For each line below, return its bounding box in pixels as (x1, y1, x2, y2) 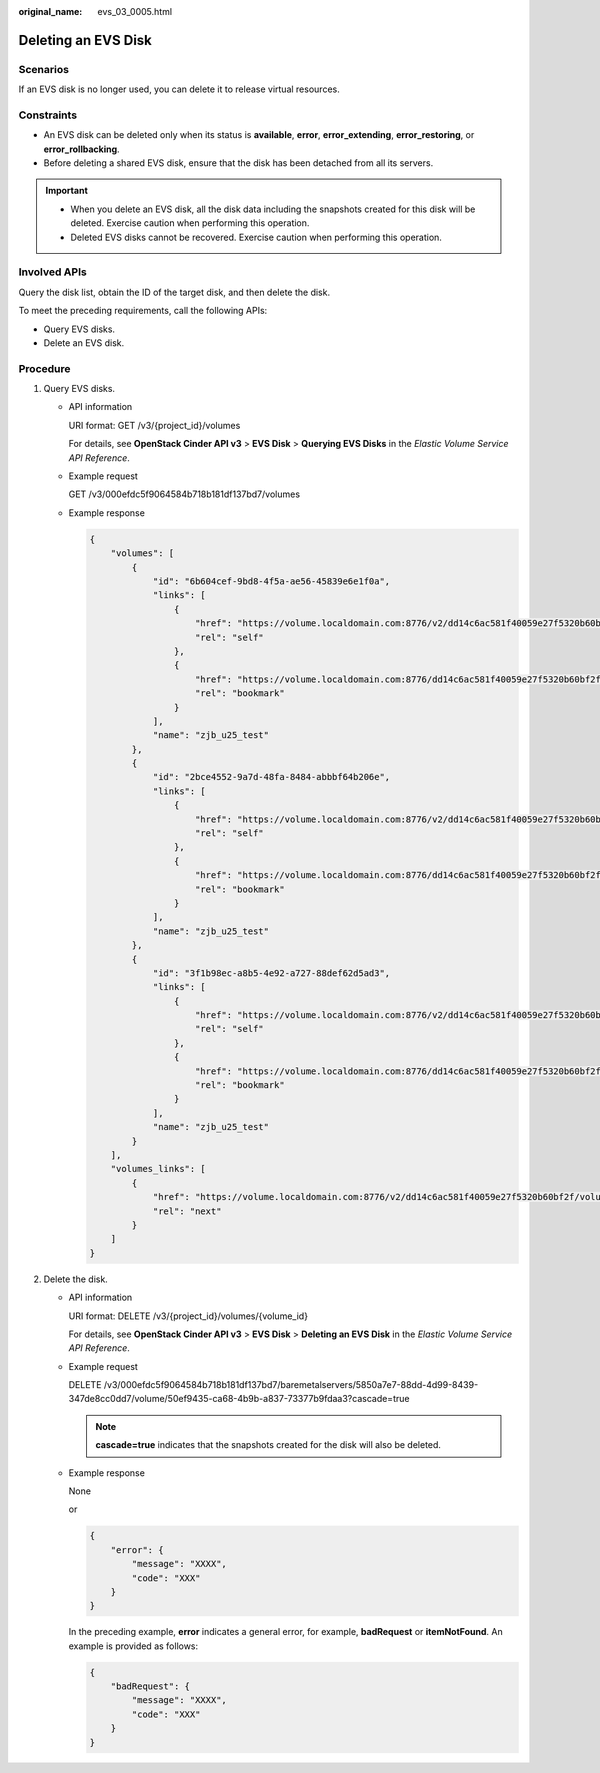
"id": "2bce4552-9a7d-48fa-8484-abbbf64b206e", (152, 771, 391, 783)
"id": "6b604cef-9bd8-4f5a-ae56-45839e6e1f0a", (152, 575, 391, 587)
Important (45, 185, 89, 197)
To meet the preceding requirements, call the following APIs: (18, 305, 268, 317)
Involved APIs (18, 265, 87, 279)
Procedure (18, 361, 71, 375)
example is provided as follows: (68, 1640, 199, 1652)
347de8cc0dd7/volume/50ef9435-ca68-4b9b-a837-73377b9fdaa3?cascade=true (68, 1393, 410, 1405)
